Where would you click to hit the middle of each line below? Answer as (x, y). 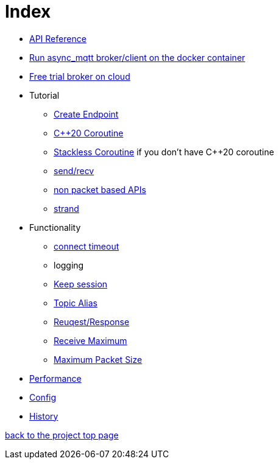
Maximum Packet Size (98, 359)
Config (43, 397)
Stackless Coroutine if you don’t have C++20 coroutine (164, 152)
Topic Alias (76, 303)
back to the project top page (62, 435)
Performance (55, 378)
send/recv (74, 170)
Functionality (55, 227)
